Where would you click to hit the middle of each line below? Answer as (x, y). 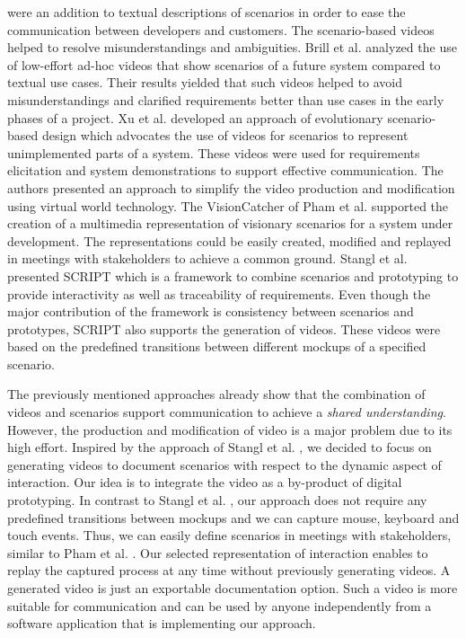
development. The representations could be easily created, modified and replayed (229, 240)
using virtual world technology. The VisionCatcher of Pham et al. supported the (228, 205)
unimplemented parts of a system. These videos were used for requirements (214, 152)
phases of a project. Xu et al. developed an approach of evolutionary (195, 117)
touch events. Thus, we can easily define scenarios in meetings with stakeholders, (229, 535)
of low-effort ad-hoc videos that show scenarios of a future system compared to (224, 64)
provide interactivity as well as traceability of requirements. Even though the (219, 293)
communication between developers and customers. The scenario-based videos (221, 29)
